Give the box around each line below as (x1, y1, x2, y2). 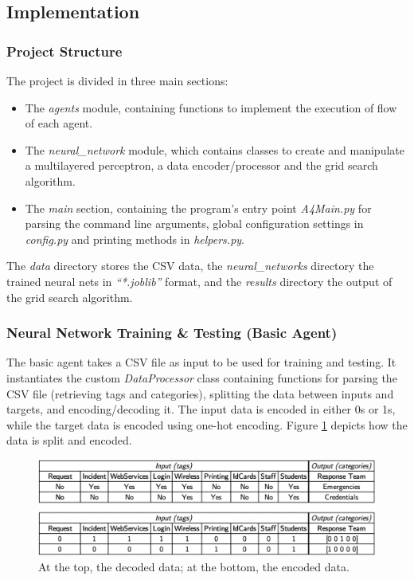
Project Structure (6, 41, 123, 61)
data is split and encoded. (6, 432, 132, 449)
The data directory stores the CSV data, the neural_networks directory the (6, 257, 374, 274)
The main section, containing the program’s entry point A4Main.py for (25, 199, 372, 216)
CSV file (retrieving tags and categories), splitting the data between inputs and (6, 385, 394, 402)
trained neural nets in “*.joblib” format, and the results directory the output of (6, 272, 393, 289)
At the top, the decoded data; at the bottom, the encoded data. (38, 558, 350, 574)
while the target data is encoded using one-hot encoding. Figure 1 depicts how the (6, 416, 408, 433)
